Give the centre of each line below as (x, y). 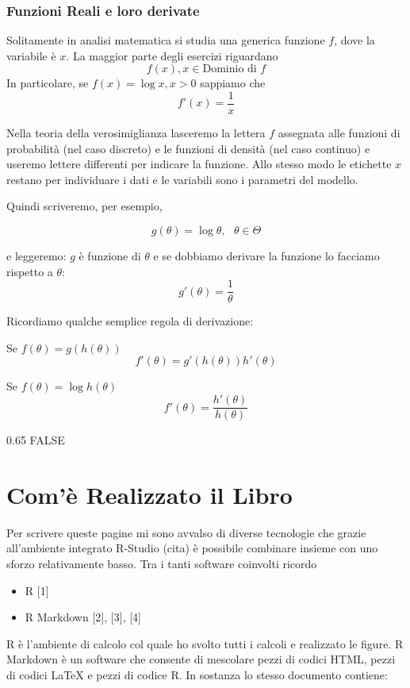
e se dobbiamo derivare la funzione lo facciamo (266, 256)
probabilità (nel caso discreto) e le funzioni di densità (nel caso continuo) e (188, 148)
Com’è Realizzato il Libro (149, 494)
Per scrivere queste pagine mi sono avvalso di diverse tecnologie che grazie (186, 532)
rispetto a (30, 271)
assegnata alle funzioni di (339, 133)
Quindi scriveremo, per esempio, (84, 206)
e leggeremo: (36, 256)
